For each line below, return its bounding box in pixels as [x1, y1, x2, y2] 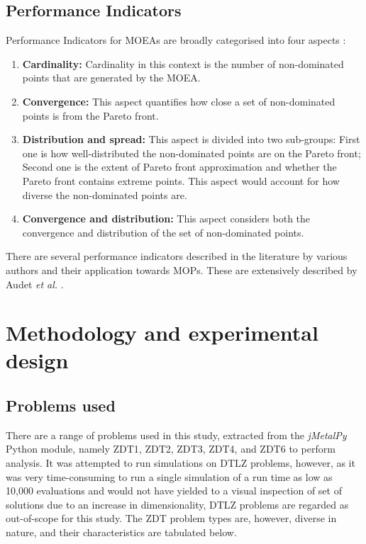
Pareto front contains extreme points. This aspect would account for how [22, 173, 340, 188]
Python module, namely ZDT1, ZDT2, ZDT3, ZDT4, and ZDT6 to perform [6, 441, 335, 456]
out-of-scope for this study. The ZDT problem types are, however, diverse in [6, 511, 337, 526]
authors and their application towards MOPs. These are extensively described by [6, 262, 357, 277]
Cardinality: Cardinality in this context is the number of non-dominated [22, 56, 344, 71]
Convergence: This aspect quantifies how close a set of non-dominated [22, 93, 335, 108]
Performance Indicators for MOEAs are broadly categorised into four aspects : [6, 33, 346, 47]
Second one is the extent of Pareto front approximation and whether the [22, 159, 337, 174]
